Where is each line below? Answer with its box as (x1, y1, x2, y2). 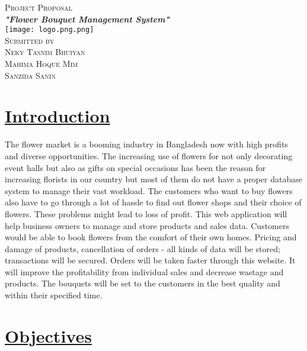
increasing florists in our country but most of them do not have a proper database (5, 173, 302, 185)
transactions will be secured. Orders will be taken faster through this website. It (5, 254, 296, 266)
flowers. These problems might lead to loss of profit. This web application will (5, 207, 287, 220)
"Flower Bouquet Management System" (5, 12, 170, 25)
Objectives (5, 323, 92, 347)
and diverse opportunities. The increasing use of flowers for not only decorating (5, 149, 293, 162)
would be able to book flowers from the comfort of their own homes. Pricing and (5, 231, 297, 243)
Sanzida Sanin (5, 69, 56, 81)
